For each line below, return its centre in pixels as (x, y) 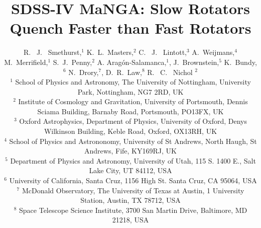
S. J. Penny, (73, 62)
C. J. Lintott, (163, 52)
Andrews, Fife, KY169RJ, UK (130, 151)
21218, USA (130, 220)
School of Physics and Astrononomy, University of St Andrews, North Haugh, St (133, 141)
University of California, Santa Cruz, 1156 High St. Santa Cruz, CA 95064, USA (133, 180)
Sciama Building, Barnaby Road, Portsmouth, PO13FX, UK (130, 111)
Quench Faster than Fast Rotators (130, 28)
